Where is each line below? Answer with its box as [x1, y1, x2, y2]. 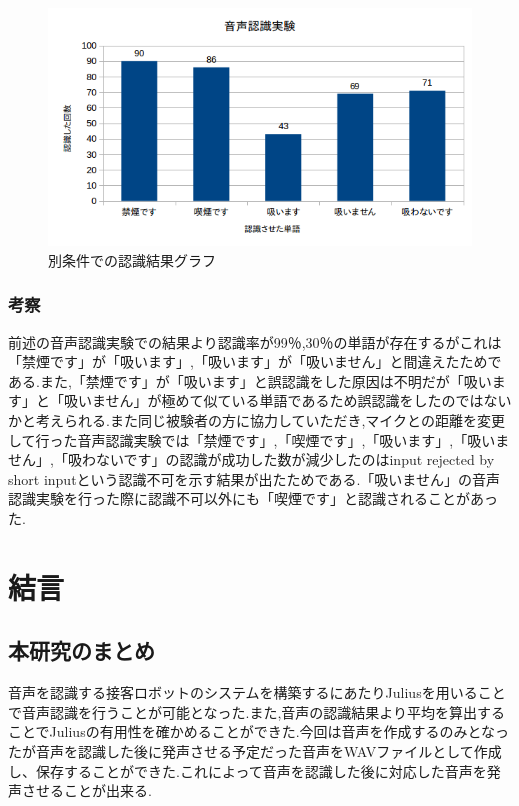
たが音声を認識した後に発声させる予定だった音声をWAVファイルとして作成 [8, 740, 502, 761]
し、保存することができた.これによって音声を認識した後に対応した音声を [8, 760, 487, 781]
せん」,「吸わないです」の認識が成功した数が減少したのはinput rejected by [8, 449, 495, 470]
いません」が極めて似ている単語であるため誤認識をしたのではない [77, 390, 512, 411]
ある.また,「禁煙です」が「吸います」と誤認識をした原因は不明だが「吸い [8, 370, 492, 391]
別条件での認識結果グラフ [48, 249, 216, 270]
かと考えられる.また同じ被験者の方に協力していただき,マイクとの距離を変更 [8, 410, 505, 431]
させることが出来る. [21, 780, 152, 801]
